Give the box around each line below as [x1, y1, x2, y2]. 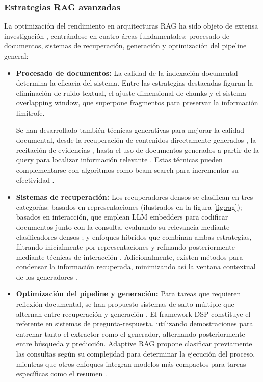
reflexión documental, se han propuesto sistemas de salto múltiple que [16, 298, 234, 309]
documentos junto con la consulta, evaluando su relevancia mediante [16, 221, 230, 232]
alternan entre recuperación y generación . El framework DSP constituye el [16, 308, 251, 319]
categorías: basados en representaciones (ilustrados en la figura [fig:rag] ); [16, 201, 242, 212]
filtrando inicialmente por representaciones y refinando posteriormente [16, 241, 235, 252]
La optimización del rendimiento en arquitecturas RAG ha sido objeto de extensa [4, 20, 258, 31]
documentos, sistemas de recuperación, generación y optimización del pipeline [4, 40, 247, 51]
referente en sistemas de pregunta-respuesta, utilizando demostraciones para [16, 318, 253, 329]
